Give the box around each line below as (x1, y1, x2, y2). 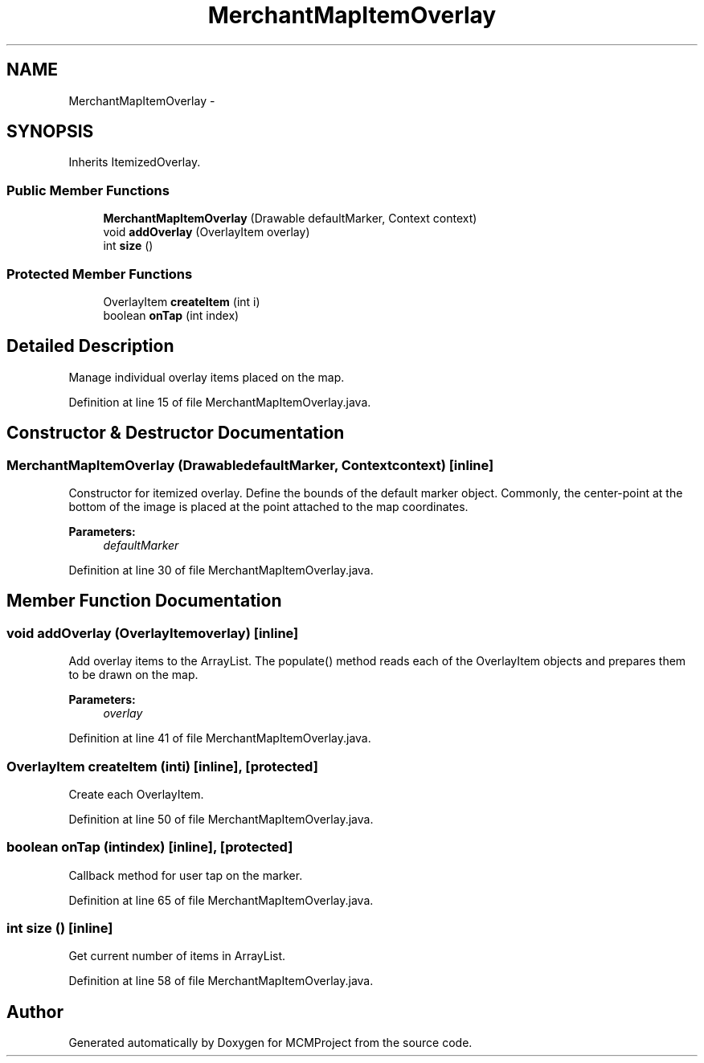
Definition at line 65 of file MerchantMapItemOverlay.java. (68, 893, 374, 907)
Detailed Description (6, 336, 174, 357)
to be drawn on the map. (68, 668, 199, 682)
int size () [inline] (6, 920, 113, 937)
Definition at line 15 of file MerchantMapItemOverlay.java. (68, 395, 371, 409)
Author (6, 1001, 63, 1022)
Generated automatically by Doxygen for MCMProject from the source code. (68, 1036, 473, 1050)
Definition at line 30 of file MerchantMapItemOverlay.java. (68, 563, 374, 577)
